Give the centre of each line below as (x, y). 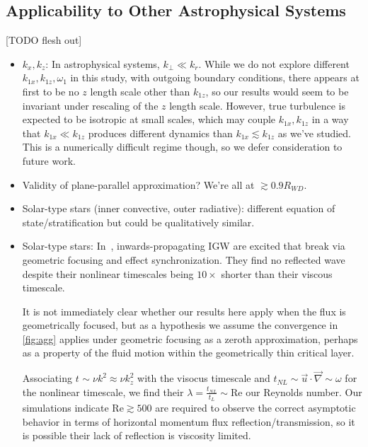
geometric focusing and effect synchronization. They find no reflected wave (184, 259)
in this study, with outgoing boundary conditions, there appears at (215, 77)
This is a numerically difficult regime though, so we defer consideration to (182, 147)
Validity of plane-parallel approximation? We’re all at (138, 184)
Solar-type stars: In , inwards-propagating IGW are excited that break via (184, 246)
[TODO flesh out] (44, 40)
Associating (47, 378)
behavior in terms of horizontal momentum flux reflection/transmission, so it (189, 421)
